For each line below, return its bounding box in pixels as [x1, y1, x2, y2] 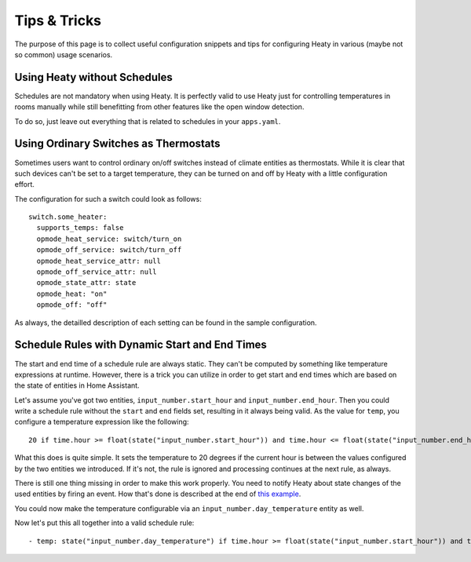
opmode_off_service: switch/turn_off [36, 246, 182, 254]
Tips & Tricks [14, 12, 102, 29]
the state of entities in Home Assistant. [14, 381, 141, 390]
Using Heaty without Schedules [14, 71, 173, 84]
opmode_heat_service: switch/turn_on [36, 234, 182, 243]
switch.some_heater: [28, 213, 108, 221]
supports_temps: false [36, 224, 124, 232]
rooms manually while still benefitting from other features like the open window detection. [14, 102, 305, 111]
